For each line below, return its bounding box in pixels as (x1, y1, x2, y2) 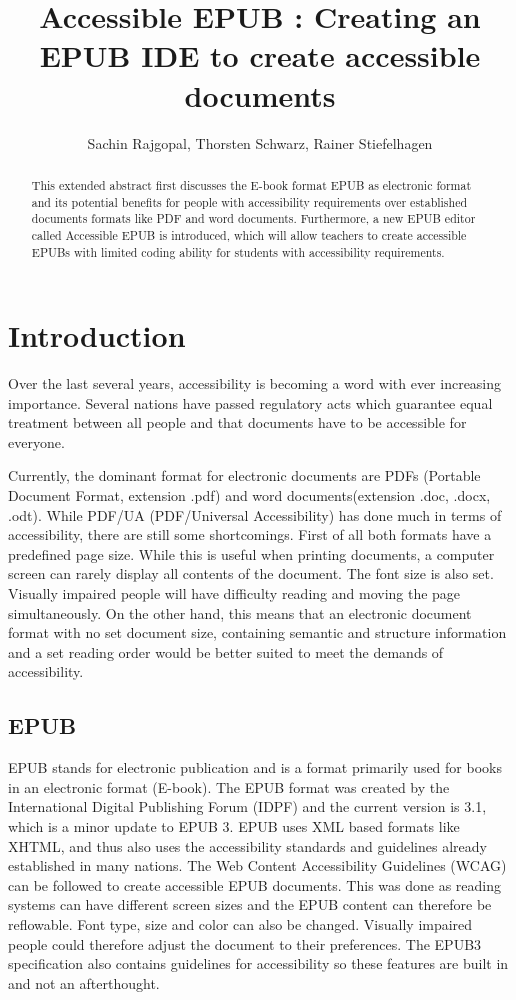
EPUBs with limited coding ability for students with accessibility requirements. (31, 243, 445, 260)
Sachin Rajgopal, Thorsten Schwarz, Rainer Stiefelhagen (87, 132, 433, 153)
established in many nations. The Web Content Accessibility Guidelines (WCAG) (8, 855, 507, 876)
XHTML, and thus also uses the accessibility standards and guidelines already (8, 835, 487, 856)
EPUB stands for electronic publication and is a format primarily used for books (8, 757, 502, 778)
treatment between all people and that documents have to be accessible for (8, 412, 467, 433)
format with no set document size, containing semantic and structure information (8, 622, 507, 643)
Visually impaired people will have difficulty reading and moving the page (8, 583, 461, 604)
